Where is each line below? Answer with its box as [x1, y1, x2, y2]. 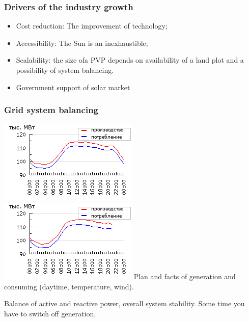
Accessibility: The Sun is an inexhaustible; [16, 37, 148, 48]
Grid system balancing [4, 103, 98, 116]
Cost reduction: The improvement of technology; [16, 20, 168, 31]
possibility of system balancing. [16, 65, 114, 75]
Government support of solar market [16, 82, 130, 92]
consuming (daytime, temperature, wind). [4, 281, 134, 291]
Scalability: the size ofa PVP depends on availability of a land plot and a [16, 55, 244, 65]
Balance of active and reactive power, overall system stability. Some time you [4, 298, 245, 309]
